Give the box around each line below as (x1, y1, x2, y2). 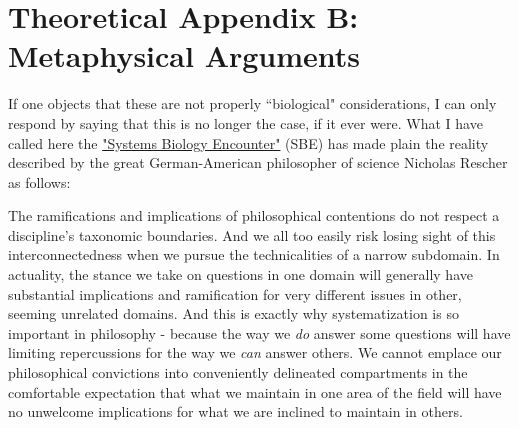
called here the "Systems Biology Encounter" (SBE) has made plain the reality (8, 132, 489, 153)
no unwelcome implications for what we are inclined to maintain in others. (8, 401, 463, 422)
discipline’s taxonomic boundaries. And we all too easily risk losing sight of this (8, 224, 496, 245)
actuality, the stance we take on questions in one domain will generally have (8, 264, 473, 285)
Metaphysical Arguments (8, 35, 361, 76)
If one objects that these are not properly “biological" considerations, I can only (8, 93, 497, 114)
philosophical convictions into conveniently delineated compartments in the (8, 362, 468, 383)
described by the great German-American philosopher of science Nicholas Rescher (8, 152, 508, 173)
